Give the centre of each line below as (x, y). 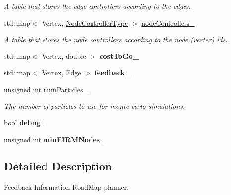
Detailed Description (58, 166)
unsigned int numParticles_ (46, 89)
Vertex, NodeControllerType (85, 23)
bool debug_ (25, 122)
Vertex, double (64, 56)
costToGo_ (119, 56)
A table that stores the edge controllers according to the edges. (97, 6)
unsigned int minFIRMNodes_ (55, 139)
